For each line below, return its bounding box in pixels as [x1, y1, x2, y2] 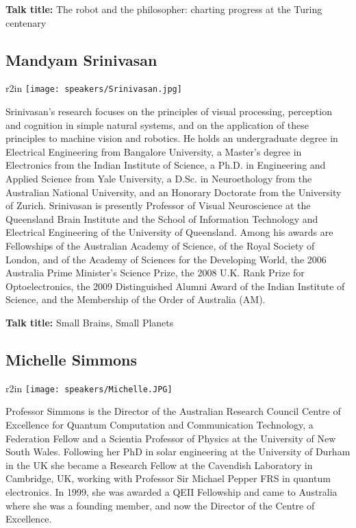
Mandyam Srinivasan [5, 49, 157, 70]
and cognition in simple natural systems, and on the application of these [5, 117, 309, 132]
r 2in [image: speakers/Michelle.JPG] [5, 381, 173, 395]
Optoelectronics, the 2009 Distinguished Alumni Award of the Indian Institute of [5, 278, 345, 293]
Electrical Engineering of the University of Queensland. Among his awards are [5, 225, 333, 239]
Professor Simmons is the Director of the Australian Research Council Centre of [5, 404, 341, 418]
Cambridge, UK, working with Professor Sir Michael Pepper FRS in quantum [5, 471, 331, 485]
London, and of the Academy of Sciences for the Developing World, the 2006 [5, 252, 327, 266]
